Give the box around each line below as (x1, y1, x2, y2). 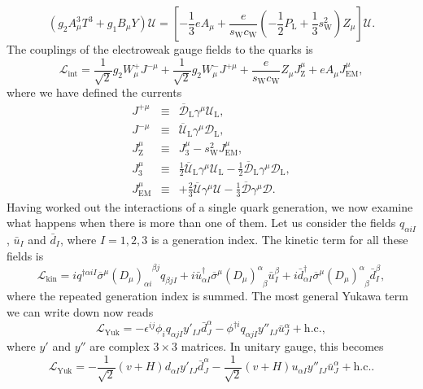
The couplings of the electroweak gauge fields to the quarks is (7, 41, 313, 57)
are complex (89, 338, 150, 355)
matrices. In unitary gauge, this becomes (181, 338, 384, 355)
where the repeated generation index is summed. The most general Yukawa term (7, 287, 408, 304)
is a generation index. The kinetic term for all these (150, 230, 408, 247)
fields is (7, 247, 44, 264)
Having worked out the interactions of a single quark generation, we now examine (7, 198, 413, 215)
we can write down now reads (7, 304, 154, 321)
